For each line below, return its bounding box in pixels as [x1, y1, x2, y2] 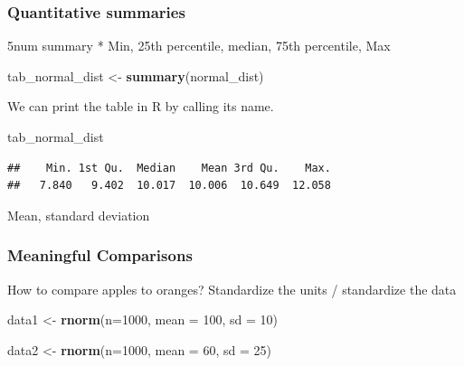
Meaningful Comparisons [7, 244, 193, 267]
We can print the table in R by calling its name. [7, 97, 274, 116]
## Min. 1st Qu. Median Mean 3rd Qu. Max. [7, 161, 331, 174]
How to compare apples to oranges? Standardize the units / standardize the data [7, 279, 457, 298]
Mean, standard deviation [7, 205, 150, 224]
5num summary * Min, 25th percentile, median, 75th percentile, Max [7, 36, 391, 55]
